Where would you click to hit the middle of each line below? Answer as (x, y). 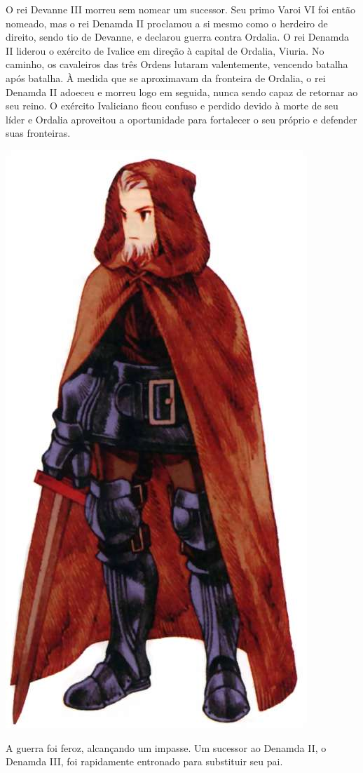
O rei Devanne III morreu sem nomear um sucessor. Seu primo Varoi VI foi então (180, 9)
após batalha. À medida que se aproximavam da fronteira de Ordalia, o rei (166, 78)
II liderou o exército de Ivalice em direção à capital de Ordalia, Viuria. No (165, 50)
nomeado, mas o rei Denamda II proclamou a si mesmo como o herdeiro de (167, 23)
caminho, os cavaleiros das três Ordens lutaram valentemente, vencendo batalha (177, 64)
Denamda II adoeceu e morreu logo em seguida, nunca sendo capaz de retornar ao (182, 92)
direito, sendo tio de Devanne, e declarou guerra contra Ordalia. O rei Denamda (177, 37)
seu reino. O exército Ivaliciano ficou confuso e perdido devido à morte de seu (172, 106)
